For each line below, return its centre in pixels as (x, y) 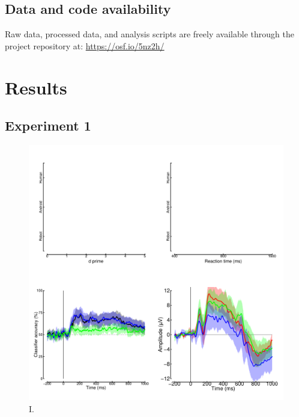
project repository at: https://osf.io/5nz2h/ (85, 45)
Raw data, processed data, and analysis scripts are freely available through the (149, 34)
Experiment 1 (48, 125)
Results (36, 87)
